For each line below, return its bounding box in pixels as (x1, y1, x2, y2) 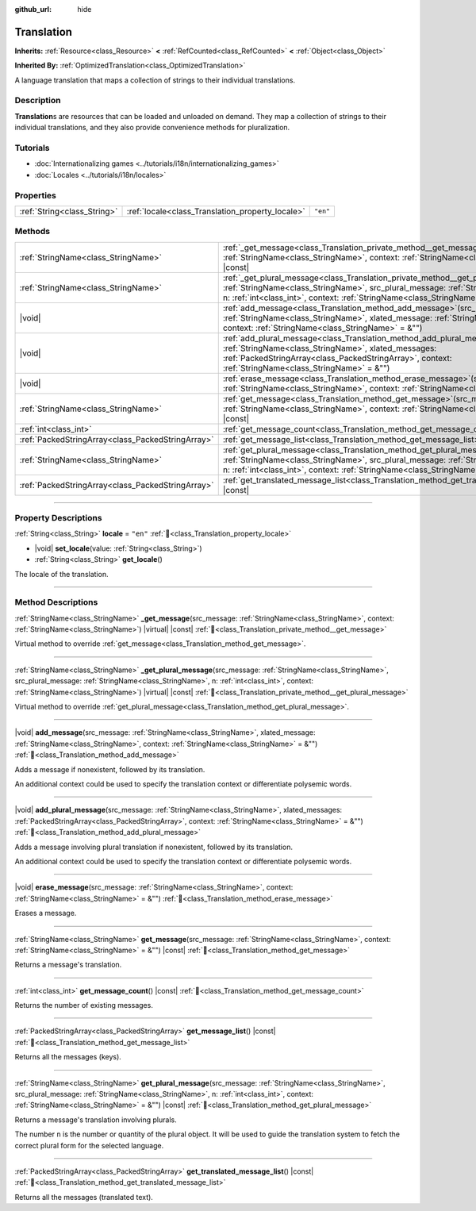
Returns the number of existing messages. (14, 1001, 154, 1010)
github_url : (14, 5, 52, 13)
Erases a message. (14, 909, 77, 918)
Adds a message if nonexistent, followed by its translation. (14, 764, 205, 774)
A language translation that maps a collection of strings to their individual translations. (14, 75, 296, 85)
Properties (14, 190, 57, 201)
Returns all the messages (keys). (14, 1052, 122, 1062)
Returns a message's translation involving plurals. (14, 1115, 178, 1124)
